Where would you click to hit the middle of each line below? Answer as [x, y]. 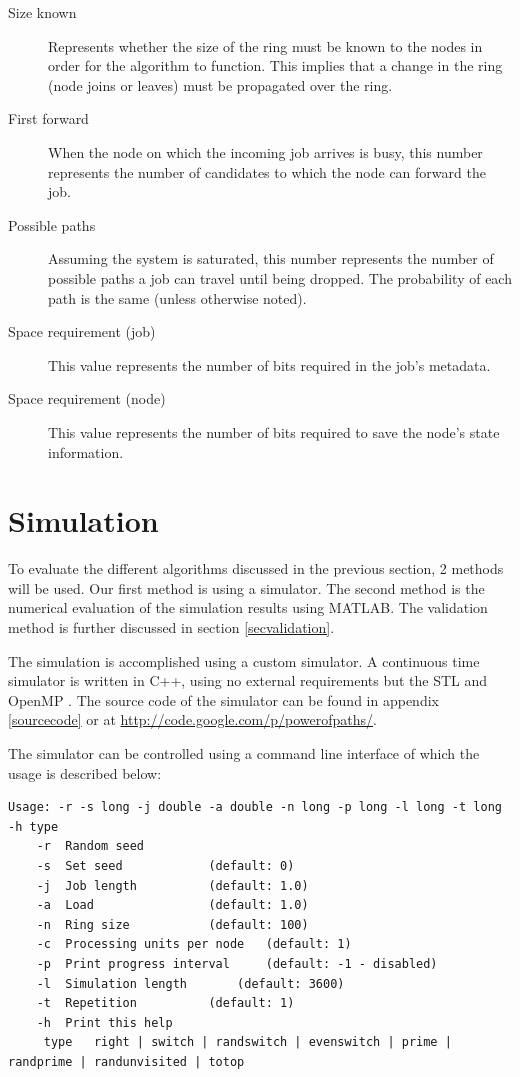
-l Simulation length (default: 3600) [190, 983]
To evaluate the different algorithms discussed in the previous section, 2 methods [256, 568]
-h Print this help [104, 1022]
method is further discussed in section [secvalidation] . [171, 627]
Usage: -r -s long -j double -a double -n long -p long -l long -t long [255, 807]
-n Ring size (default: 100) [172, 924]
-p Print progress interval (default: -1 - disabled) [237, 963]
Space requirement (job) [82, 331]
